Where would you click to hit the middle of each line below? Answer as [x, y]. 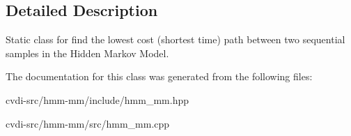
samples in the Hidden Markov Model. [87, 53]
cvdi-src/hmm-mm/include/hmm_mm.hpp [97, 99]
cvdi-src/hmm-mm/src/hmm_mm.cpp [88, 123]
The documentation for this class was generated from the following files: [159, 76]
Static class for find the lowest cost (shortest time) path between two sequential [175, 39]
